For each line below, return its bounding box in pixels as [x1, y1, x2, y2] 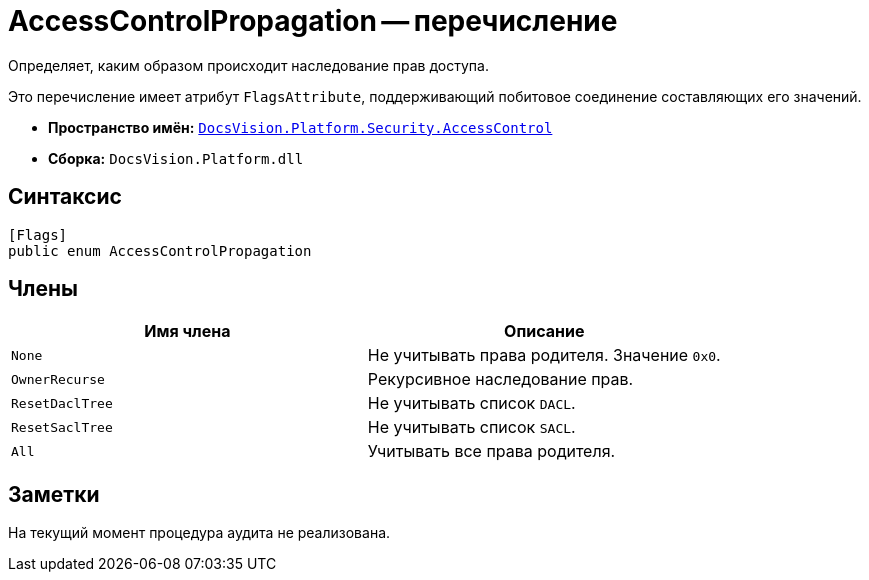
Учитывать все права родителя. [367, 441, 616, 462]
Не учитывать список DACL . [367, 393, 576, 414]
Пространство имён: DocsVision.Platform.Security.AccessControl [48, 118, 553, 136]
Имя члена [144, 321, 231, 342]
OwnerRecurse [11, 371, 105, 387]
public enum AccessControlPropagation [8, 242, 312, 259]
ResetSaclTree [11, 419, 113, 435]
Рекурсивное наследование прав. [367, 369, 634, 390]
